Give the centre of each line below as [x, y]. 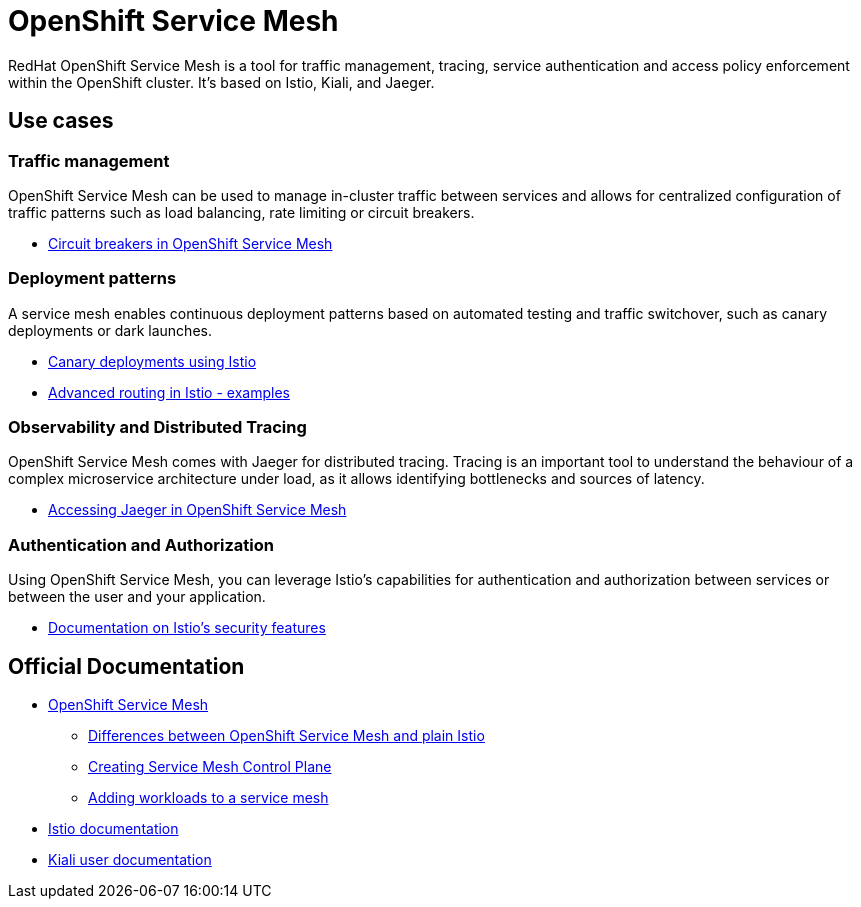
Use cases [61, 121]
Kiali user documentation [130, 860]
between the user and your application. [137, 597]
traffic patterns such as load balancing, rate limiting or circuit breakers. [241, 212]
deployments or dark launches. [110, 330]
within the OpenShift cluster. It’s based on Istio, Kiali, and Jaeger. [221, 82]
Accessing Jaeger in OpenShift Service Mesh [197, 510]
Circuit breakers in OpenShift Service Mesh [190, 243]
